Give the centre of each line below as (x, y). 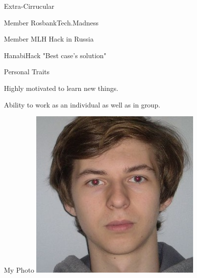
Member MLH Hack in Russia (49, 39)
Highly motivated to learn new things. (61, 88)
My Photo (19, 270)
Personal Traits (27, 72)
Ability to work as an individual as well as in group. (82, 104)
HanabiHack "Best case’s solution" (55, 55)
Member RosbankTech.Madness (51, 22)
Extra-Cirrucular (29, 6)
